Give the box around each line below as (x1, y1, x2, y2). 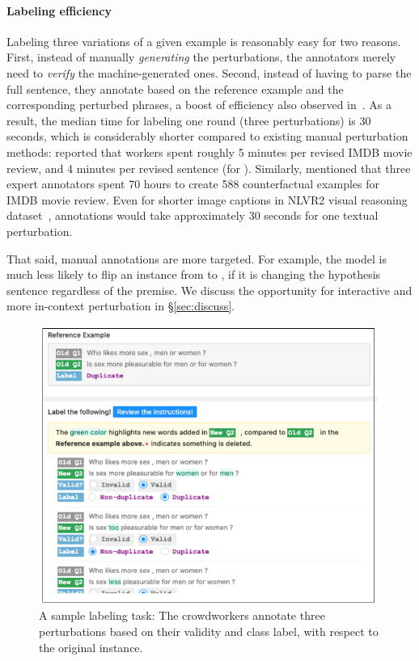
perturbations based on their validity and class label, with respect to (39, 623, 379, 640)
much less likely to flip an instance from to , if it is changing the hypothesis (6, 266, 381, 283)
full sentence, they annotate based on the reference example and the (6, 80, 344, 97)
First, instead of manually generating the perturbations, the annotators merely (6, 48, 396, 65)
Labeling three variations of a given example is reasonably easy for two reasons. (6, 32, 401, 49)
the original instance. (39, 638, 143, 655)
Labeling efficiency (6, 2, 112, 19)
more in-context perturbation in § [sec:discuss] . (6, 297, 235, 314)
